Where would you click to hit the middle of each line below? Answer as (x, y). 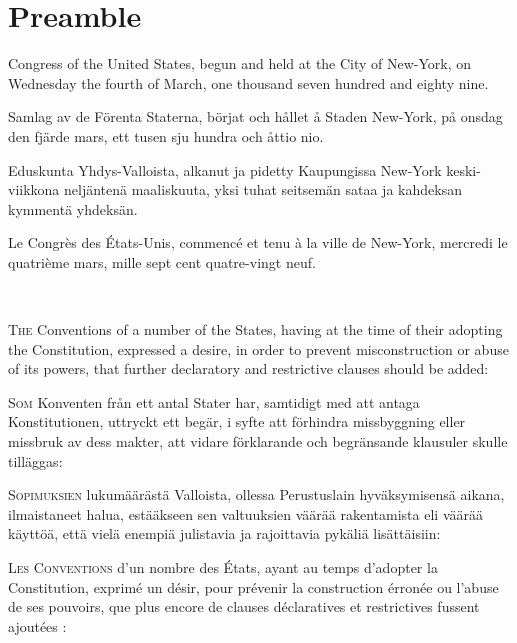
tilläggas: (35, 460)
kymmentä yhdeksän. (73, 208)
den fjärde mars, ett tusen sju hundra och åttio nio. (166, 135)
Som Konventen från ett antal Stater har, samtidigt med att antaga (214, 401)
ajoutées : (37, 625)
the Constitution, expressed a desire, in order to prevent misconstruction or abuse (258, 348)
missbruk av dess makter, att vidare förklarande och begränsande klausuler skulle (258, 441)
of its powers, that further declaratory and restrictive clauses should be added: (248, 368)
